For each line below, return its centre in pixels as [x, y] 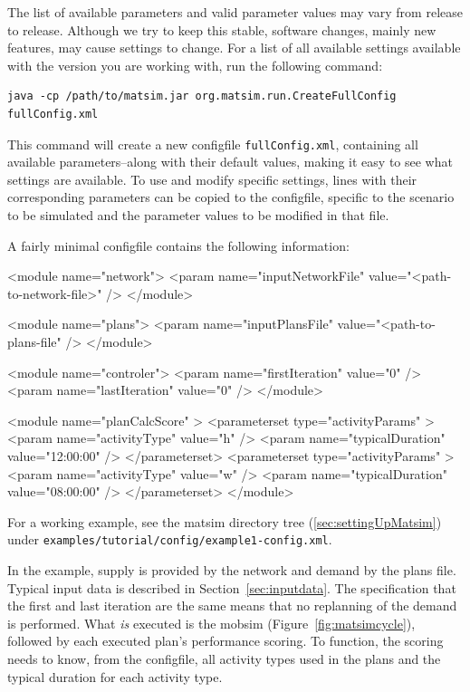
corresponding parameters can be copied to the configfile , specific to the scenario [231, 197]
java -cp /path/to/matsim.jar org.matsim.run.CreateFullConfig [202, 96]
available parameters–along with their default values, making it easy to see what [230, 162]
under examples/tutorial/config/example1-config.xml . [170, 539]
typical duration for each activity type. [115, 676]
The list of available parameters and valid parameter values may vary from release [235, 12]
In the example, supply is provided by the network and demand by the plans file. [232, 569]
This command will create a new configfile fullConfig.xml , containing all [213, 144]
